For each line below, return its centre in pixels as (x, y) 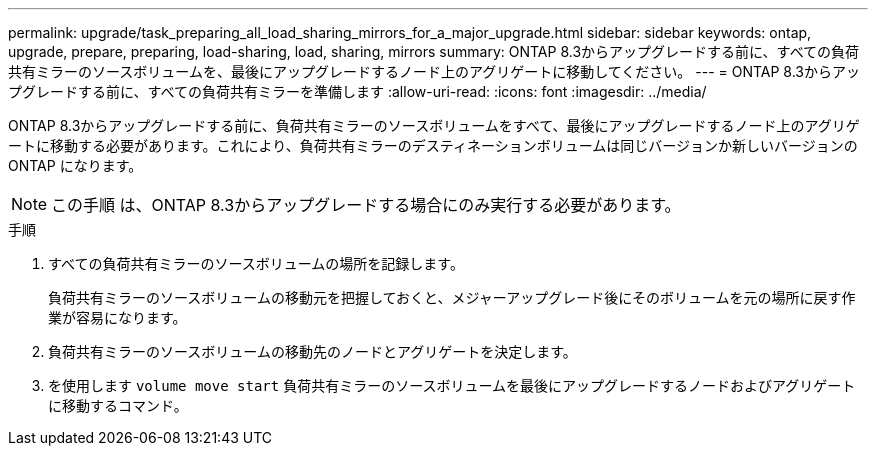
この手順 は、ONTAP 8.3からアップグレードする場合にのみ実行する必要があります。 (366, 205)
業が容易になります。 (117, 317)
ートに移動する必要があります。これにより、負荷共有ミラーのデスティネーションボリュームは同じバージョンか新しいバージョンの (433, 145)
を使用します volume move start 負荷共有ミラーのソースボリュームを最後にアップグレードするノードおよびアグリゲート (452, 385)
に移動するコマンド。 (118, 405)
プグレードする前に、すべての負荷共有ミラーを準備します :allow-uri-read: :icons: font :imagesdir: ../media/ (357, 91)
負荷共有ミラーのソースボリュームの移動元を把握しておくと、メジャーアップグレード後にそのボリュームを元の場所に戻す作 (452, 297)
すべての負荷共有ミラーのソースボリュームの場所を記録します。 (256, 263)
